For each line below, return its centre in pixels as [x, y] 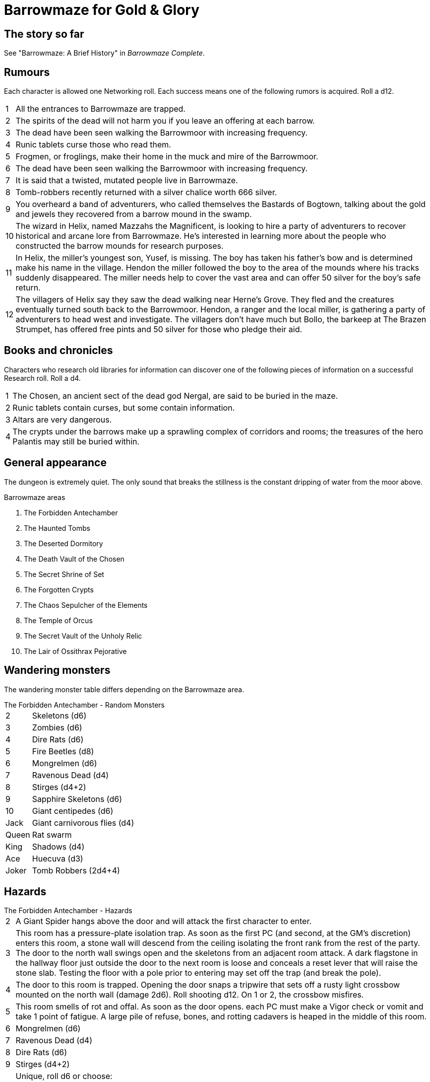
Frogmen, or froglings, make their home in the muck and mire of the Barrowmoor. [167, 157]
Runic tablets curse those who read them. [93, 145]
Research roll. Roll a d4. [42, 378]
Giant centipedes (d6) [73, 811]
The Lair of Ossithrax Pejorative [75, 651]
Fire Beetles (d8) [63, 751]
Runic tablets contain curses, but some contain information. [124, 407]
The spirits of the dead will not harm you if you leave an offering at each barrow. [165, 121]
